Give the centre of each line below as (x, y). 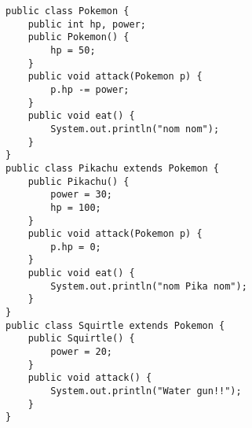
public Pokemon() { (79, 37)
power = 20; (82, 352)
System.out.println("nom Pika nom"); (149, 286)
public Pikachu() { (79, 181)
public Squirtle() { (81, 339)
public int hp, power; (87, 24)
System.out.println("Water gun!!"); (146, 391)
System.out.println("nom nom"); (135, 129)
